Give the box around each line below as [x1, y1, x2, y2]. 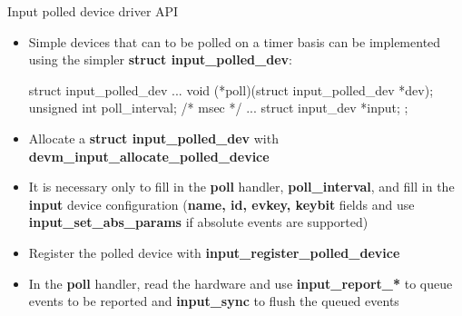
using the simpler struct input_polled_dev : [28, 50, 292, 69]
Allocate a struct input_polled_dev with [28, 128, 279, 147]
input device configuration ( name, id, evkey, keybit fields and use [28, 194, 415, 213]
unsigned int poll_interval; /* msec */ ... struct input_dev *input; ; [28, 98, 408, 117]
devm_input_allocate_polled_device [28, 146, 270, 165]
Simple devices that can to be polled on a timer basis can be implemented [28, 32, 441, 51]
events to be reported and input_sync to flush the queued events [28, 291, 399, 311]
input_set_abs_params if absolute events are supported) [28, 212, 369, 232]
